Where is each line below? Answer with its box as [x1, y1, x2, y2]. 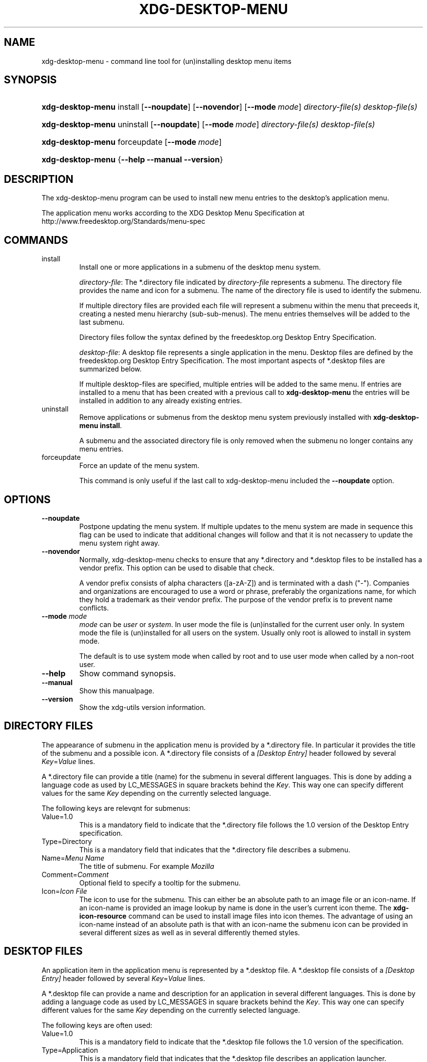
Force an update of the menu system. [79, 461, 199, 470]
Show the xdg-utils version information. [79, 703, 206, 711]
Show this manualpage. [79, 686, 155, 695]
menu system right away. [79, 538, 160, 547]
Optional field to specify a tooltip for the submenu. [79, 878, 241, 887]
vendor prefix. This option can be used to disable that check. [79, 563, 275, 572]
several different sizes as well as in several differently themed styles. [79, 928, 300, 937]
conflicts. [79, 603, 109, 612]
